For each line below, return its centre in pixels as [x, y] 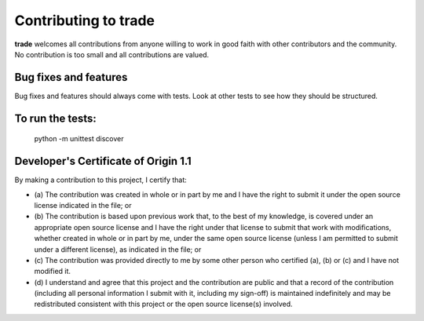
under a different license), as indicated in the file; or [118, 249]
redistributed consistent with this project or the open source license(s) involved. [164, 304]
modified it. [52, 272]
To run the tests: [56, 118]
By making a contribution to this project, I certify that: [101, 180]
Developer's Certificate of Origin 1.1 [103, 161]
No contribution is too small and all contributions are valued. [112, 54]
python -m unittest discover [79, 139]
